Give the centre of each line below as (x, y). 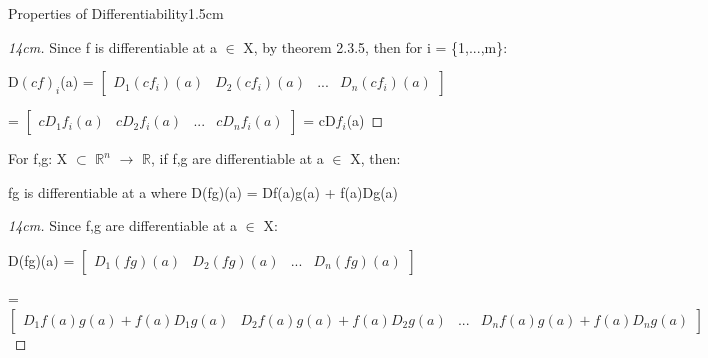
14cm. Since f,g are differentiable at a (123, 225)
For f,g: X (38, 158)
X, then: (375, 158)
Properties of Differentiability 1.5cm (116, 13)
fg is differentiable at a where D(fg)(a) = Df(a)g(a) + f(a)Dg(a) (203, 191)
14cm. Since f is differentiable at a (112, 46)
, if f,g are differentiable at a (237, 158)
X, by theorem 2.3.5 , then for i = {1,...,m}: (375, 46)
